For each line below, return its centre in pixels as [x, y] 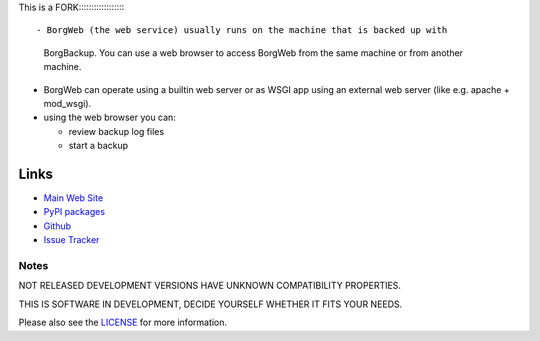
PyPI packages [74, 212]
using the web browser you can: [110, 117]
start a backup [98, 146]
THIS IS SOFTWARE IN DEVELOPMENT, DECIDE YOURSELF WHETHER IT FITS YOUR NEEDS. [210, 304]
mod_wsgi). [67, 103]
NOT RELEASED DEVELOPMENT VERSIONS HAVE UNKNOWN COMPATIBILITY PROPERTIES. [210, 286]
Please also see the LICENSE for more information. [123, 322]
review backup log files [116, 131]
